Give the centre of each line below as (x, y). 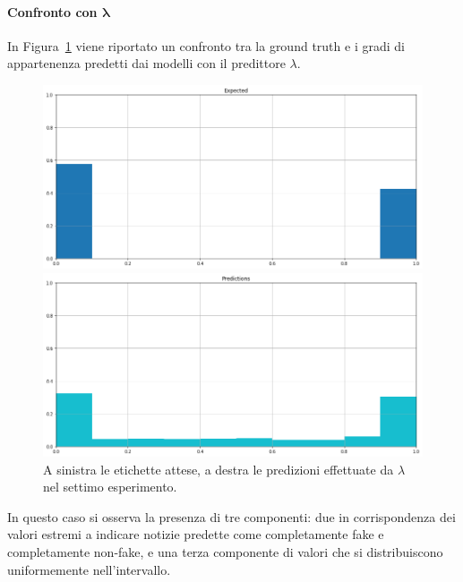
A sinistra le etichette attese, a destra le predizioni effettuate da (219, 469)
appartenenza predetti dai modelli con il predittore (146, 63)
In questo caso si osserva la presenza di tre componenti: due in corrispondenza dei (231, 516)
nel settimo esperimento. (110, 487)
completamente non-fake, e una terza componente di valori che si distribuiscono (225, 552)
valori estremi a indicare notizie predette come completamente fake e (196, 534)
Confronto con (52, 11)
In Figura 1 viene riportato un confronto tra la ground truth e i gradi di (206, 45)
